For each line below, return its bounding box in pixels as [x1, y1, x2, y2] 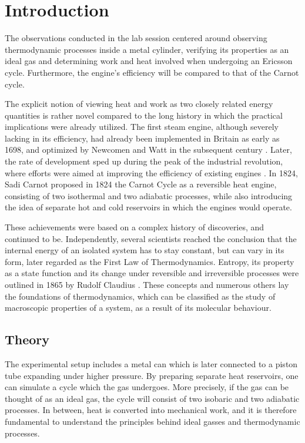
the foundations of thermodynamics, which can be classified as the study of [5, 290, 276, 302]
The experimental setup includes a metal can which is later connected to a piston [5, 357, 298, 370]
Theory [5, 330, 50, 348]
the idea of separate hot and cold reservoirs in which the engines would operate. [5, 201, 292, 213]
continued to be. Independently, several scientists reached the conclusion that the [5, 232, 297, 244]
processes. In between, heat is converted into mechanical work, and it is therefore [5, 404, 297, 416]
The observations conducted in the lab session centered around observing [5, 32, 267, 44]
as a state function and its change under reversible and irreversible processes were [5, 267, 299, 279]
